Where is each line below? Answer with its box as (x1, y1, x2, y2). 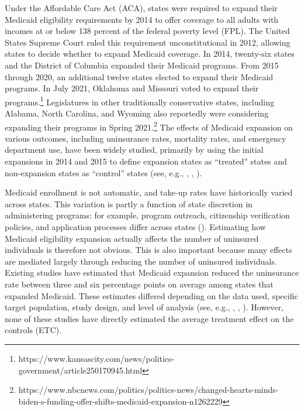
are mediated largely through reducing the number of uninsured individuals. (5, 255, 277, 267)
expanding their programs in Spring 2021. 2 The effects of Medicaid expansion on (5, 119, 293, 133)
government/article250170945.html (18, 364, 143, 376)
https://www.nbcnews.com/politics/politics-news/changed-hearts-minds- (18, 383, 279, 396)
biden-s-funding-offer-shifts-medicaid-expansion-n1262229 (18, 395, 223, 407)
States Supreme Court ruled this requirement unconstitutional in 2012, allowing (5, 36, 291, 48)
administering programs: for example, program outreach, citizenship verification (5, 209, 290, 221)
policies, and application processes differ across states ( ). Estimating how (5, 221, 266, 232)
